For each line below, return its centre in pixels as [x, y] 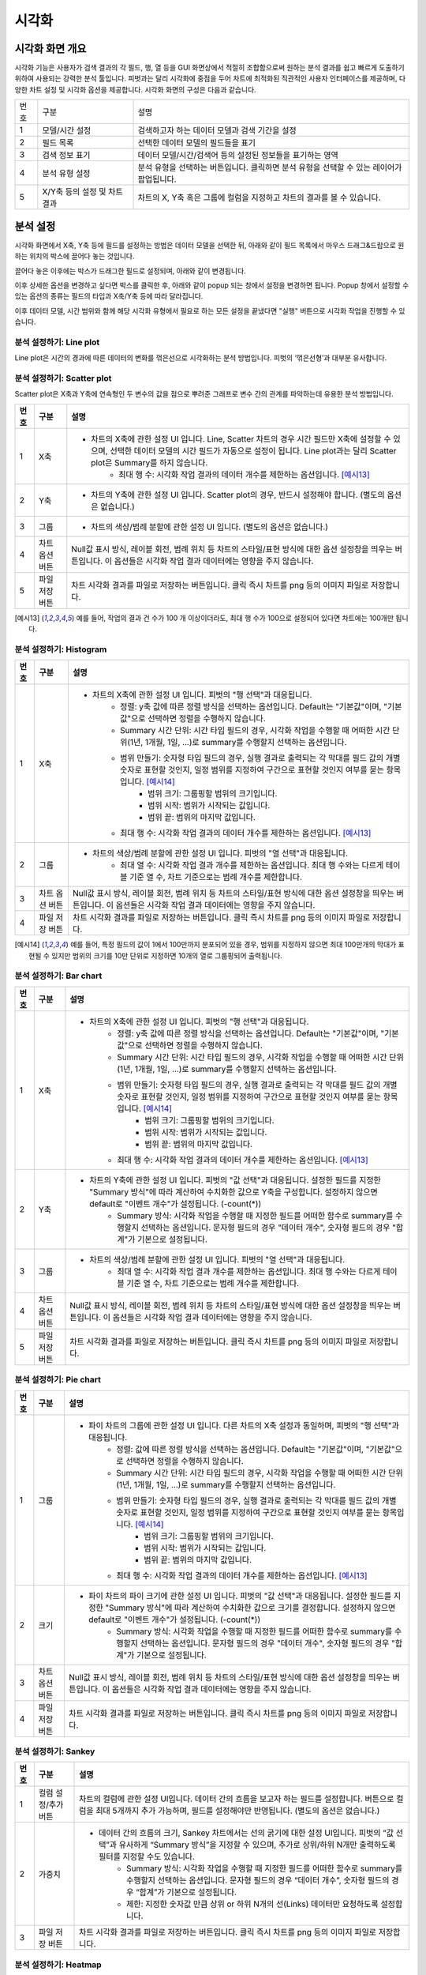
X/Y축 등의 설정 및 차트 [83, 192]
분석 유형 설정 [66, 174]
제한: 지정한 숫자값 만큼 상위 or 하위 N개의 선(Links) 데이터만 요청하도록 [252, 1904]
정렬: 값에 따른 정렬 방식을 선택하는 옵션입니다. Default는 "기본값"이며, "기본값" [256, 1449]
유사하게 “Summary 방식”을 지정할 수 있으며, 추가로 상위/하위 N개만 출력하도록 [257, 1845]
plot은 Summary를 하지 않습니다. [149, 462]
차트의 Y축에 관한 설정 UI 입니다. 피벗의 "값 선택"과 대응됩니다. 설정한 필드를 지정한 [235, 1179]
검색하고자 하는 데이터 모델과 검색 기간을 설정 [217, 130]
